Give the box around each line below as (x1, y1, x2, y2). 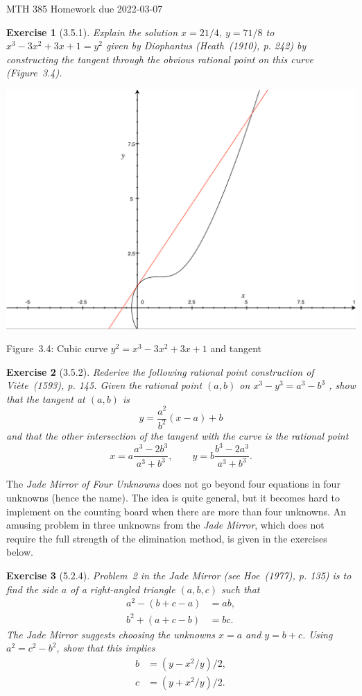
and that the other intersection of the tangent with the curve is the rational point (6, 428, 349, 442)
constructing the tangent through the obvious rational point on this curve (6, 51, 313, 66)
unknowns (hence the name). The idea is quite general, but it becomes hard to (6, 490, 340, 505)
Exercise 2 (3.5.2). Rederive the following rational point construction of (6, 364, 314, 379)
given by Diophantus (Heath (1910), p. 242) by (106, 38, 307, 53)
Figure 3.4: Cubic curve (6, 341, 108, 356)
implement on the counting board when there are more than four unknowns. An (6, 504, 346, 518)
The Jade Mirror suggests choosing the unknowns (6, 627, 215, 641)
